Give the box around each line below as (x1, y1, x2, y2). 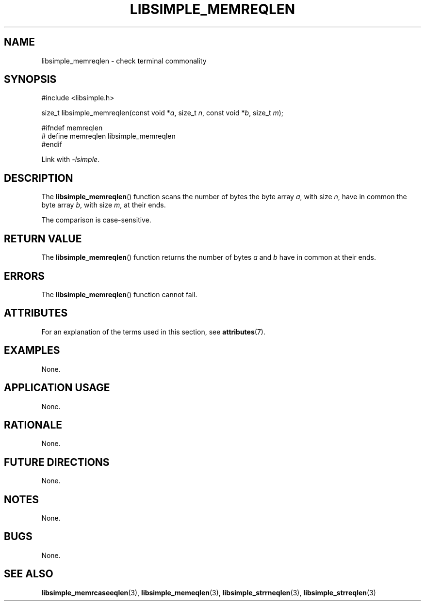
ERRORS (4, 270, 45, 282)
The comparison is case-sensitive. (41, 216, 151, 224)
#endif (41, 140, 62, 149)
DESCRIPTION (4, 172, 73, 184)
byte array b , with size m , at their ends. (41, 201, 166, 209)
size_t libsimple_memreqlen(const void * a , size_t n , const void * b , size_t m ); (41, 109, 284, 117)
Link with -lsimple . (41, 155, 100, 164)
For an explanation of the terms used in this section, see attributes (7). (41, 327, 265, 336)
